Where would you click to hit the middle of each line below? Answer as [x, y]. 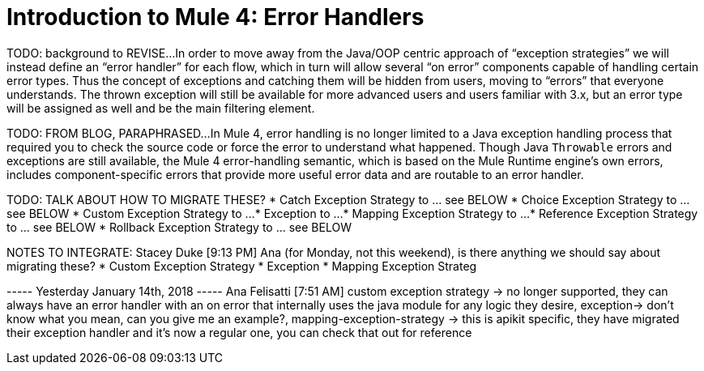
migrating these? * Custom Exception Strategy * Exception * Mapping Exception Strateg [242, 266]
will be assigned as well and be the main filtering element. [161, 108]
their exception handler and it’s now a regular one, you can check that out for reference [239, 332]
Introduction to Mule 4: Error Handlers [215, 17]
